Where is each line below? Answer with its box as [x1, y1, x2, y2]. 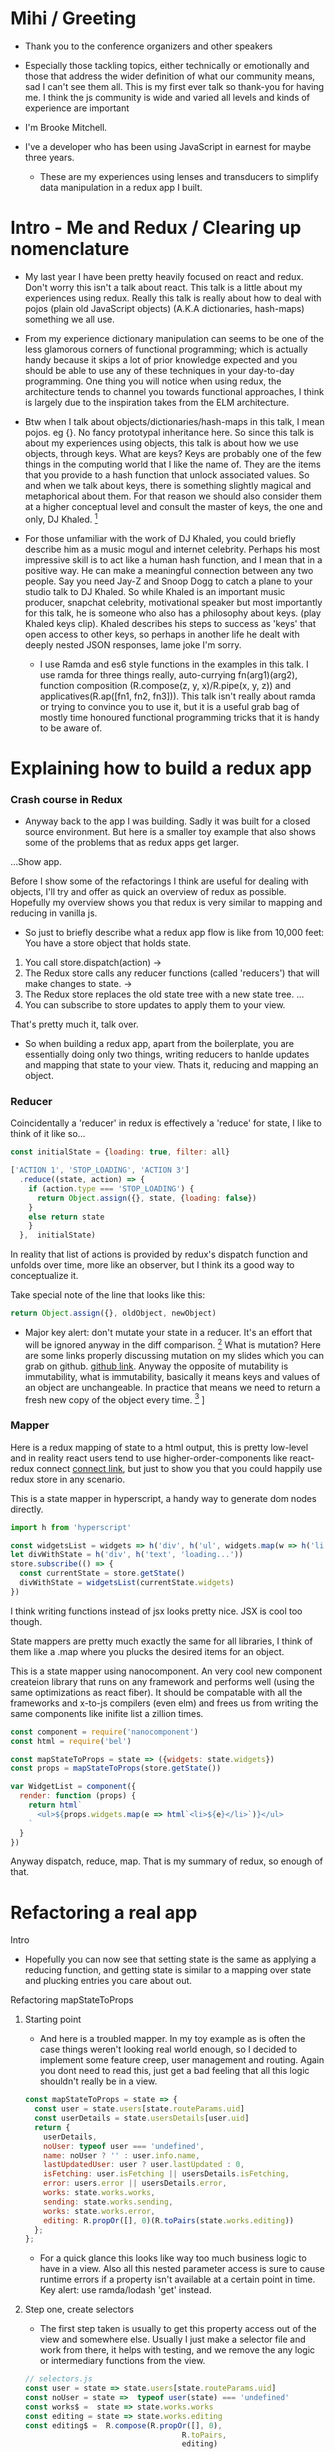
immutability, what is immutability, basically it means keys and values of [24, 1370, 321, 1382]
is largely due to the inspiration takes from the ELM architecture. [24, 396, 290, 408]
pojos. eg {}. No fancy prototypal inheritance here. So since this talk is [24, 426, 315, 438]
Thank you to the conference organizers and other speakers [24, 40, 273, 52]
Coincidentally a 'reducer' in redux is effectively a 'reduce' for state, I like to [10, 1117, 322, 1129]
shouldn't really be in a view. [39, 2075, 158, 2087]
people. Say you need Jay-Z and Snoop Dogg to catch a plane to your [24, 575, 313, 587]
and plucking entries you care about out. [24, 1975, 193, 1987]
